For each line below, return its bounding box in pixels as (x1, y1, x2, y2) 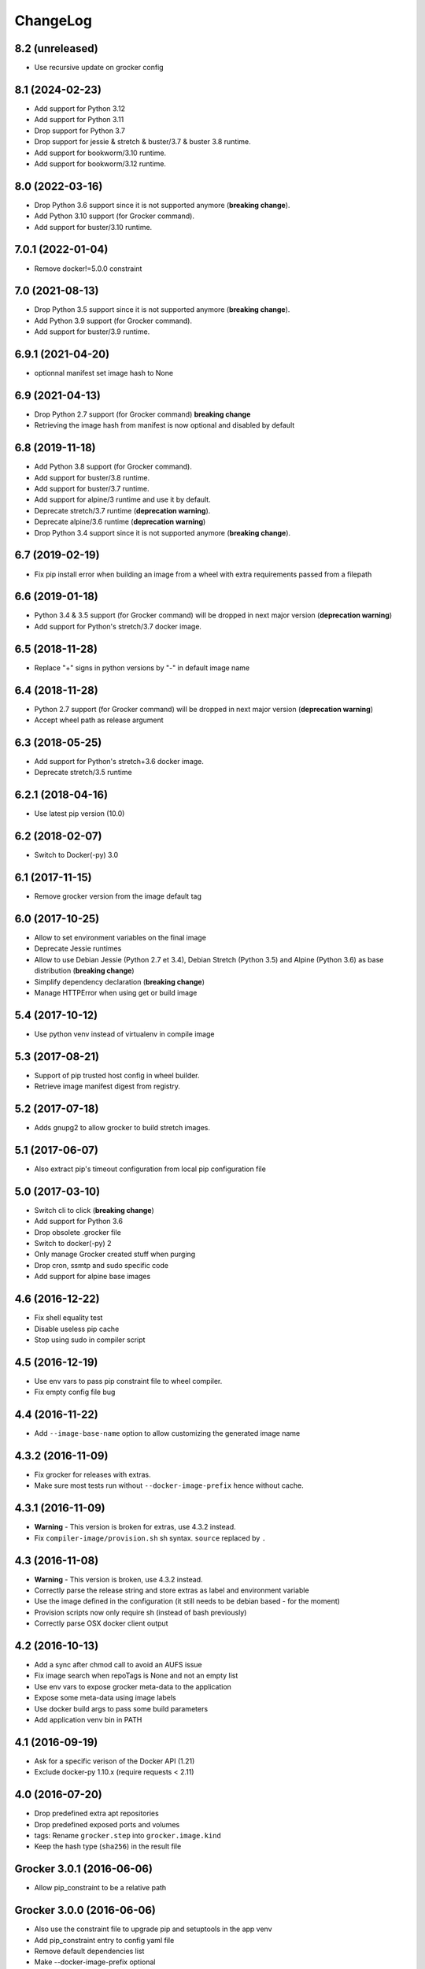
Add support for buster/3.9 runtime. (34, 327, 150, 336)
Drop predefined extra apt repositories (34, 1808, 159, 1819)
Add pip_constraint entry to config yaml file (34, 1935, 175, 1945)
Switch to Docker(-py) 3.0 (34, 851, 119, 860)
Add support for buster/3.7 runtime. (34, 484, 150, 494)
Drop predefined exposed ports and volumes (34, 1819, 180, 1829)
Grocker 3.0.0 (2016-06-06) (14, 1904, 157, 1917)
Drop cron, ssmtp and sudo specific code (34, 1260, 169, 1270)
